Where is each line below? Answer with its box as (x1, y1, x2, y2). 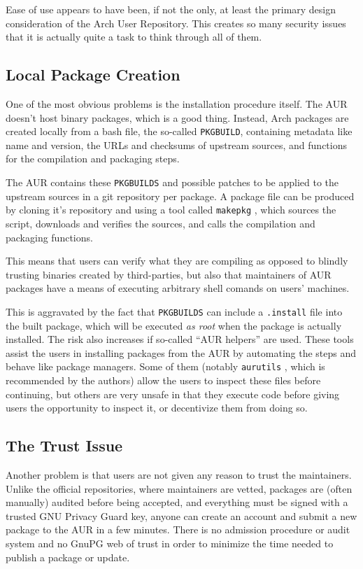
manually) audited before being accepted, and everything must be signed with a (6, 495, 348, 510)
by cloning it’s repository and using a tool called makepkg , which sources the (6, 202, 336, 217)
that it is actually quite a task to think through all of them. (6, 29, 262, 44)
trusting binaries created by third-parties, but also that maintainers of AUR (6, 267, 332, 281)
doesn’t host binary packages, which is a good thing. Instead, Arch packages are (6, 110, 349, 125)
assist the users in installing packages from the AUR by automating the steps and (6, 345, 357, 360)
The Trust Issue (6, 435, 123, 456)
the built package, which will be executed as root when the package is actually (6, 318, 342, 332)
